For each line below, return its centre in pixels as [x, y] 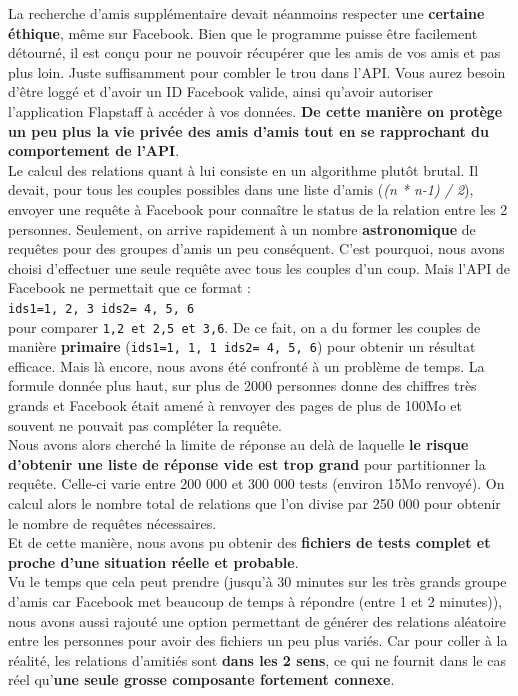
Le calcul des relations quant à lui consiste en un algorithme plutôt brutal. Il [243, 169]
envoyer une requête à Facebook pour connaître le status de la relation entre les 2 [258, 208]
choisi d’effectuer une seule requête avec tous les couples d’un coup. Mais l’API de [259, 267]
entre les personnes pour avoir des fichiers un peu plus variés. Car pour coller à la [258, 640]
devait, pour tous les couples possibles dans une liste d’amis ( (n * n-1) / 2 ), [241, 189]
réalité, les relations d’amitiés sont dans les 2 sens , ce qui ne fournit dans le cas [257, 659]
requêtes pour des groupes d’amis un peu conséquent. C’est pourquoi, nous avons [256, 248]
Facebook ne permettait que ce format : [129, 287]
